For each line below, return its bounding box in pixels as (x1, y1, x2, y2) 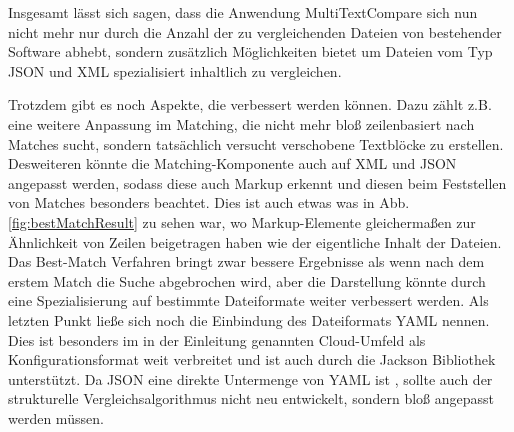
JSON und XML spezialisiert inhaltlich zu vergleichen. (8, 60, 342, 81)
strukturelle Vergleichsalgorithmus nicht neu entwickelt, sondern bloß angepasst (8, 388, 494, 409)
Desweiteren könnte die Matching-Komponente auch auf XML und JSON (8, 153, 457, 174)
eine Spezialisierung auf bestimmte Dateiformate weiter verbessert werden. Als (8, 290, 489, 311)
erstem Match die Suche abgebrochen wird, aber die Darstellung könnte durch (8, 270, 486, 291)
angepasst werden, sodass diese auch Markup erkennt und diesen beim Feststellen (8, 172, 507, 193)
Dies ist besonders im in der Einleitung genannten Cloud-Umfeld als (8, 329, 426, 350)
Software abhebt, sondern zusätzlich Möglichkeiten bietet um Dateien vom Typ (8, 41, 493, 62)
